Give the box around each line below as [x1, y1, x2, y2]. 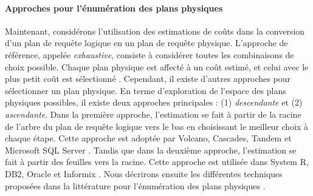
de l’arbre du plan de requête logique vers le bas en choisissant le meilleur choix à [5, 120, 309, 132]
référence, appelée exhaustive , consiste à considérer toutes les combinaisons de [5, 48, 294, 61]
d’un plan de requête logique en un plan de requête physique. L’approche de [5, 36, 288, 49]
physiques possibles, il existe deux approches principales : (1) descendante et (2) [5, 96, 303, 109]
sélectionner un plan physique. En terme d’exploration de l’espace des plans [5, 84, 286, 96]
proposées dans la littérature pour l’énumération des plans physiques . [5, 179, 266, 192]
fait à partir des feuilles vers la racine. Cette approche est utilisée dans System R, [5, 155, 309, 168]
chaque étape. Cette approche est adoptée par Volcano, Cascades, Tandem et [5, 132, 292, 144]
